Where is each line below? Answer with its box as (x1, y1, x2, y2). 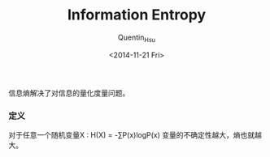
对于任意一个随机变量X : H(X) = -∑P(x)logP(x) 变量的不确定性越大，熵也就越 (8, 130, 262, 140)
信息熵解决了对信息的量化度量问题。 (8, 87, 130, 98)
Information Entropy (67, 6, 207, 24)
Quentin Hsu (117, 32, 156, 44)
